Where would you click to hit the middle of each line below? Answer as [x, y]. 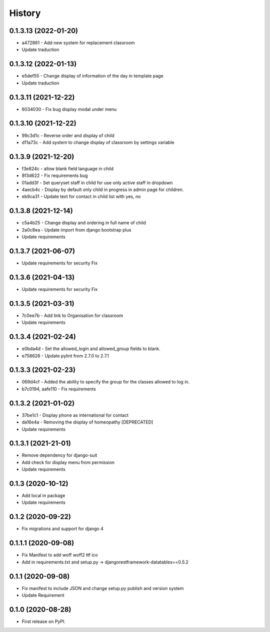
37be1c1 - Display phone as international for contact [75, 415]
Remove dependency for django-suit [59, 455]
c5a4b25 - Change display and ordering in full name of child [84, 223]
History [25, 13]
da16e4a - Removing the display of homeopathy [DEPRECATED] [87, 422]
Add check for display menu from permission [68, 462]
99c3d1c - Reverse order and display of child [68, 135]
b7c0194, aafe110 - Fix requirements [59, 389]
